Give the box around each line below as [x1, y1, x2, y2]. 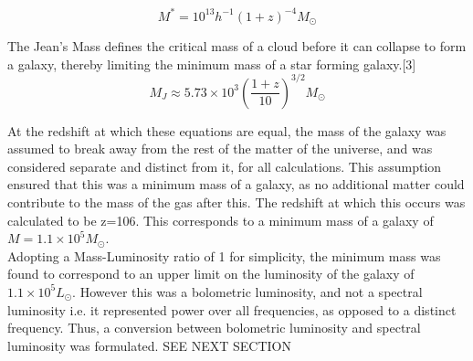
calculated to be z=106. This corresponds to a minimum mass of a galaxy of [7, 210, 434, 229]
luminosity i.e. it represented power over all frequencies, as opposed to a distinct [7, 300, 457, 319]
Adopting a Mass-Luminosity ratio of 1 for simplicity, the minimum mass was [7, 246, 441, 265]
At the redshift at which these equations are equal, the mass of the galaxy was [7, 121, 447, 140]
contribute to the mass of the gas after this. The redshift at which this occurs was [7, 193, 466, 212]
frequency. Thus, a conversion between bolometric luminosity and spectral [7, 318, 421, 337]
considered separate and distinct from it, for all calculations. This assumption [7, 156, 442, 175]
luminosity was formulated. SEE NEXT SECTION [7, 335, 291, 355]
